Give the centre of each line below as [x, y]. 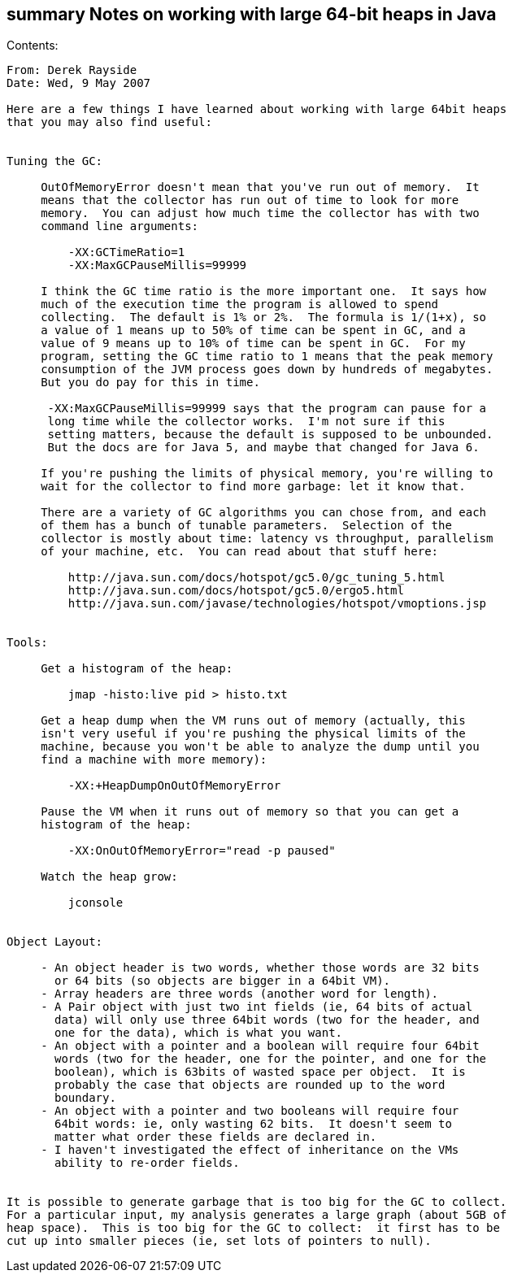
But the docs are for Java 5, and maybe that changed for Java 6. [263, 448]
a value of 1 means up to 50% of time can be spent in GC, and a [253, 331]
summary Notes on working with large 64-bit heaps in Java [252, 14]
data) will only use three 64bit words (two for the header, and [267, 1020]
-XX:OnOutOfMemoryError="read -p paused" [202, 851]
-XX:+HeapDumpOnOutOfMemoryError [174, 786]
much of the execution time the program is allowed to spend [240, 305]
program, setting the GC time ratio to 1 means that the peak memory [267, 357]
